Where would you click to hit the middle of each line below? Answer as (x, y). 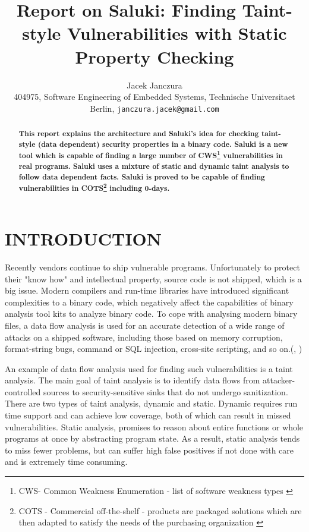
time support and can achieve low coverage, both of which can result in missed (148, 415)
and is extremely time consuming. (66, 462)
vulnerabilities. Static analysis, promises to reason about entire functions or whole (154, 426)
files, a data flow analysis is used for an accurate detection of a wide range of (145, 325)
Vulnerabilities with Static (177, 33)
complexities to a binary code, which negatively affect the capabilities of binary (149, 302)
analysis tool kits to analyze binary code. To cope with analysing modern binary (151, 314)
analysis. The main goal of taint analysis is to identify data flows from (133, 380)
